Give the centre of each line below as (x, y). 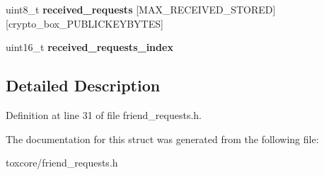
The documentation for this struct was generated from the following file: (162, 139)
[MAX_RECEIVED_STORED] (206, 9)
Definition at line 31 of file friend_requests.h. (104, 114)
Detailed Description (83, 85)
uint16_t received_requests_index (89, 47)
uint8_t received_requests (69, 9)
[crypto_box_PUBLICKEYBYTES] (85, 23)
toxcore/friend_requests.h (62, 163)
